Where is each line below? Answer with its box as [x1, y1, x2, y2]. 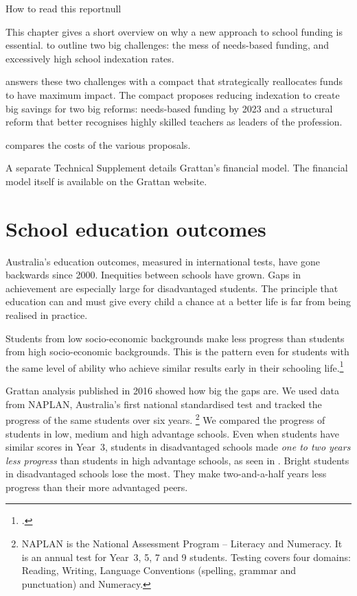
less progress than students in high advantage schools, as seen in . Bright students [5, 453, 349, 467]
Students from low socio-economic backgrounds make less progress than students [5, 331, 345, 345]
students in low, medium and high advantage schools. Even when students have [5, 426, 339, 440]
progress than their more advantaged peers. [5, 479, 188, 494]
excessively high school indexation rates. [5, 51, 174, 65]
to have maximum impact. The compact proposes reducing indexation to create [5, 87, 340, 102]
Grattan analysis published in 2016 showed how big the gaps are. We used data [5, 383, 339, 398]
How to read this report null [5, 1, 122, 15]
